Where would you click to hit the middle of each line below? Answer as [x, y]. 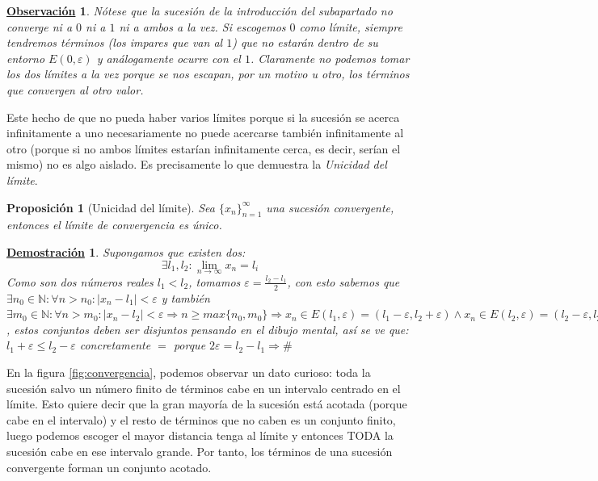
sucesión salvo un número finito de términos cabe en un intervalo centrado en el [204, 388]
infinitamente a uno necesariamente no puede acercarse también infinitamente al [205, 133]
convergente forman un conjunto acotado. [109, 467]
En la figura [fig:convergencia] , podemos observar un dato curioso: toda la [189, 372]
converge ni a [40, 26]
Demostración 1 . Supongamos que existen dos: [126, 251]
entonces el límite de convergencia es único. [114, 225]
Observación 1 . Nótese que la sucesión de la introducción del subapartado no [200, 10]
